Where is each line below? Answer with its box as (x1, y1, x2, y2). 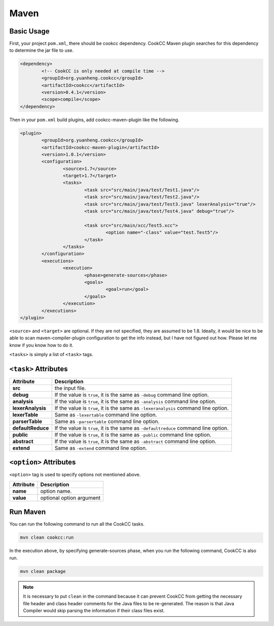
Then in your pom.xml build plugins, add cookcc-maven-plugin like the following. (9, 117, 180, 123)
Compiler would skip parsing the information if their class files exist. (23, 607, 165, 613)
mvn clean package (20, 568, 66, 574)
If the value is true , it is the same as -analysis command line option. (54, 398, 217, 405)
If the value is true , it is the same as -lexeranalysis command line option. (54, 404, 229, 411)
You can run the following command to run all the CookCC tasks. (9, 521, 145, 527)
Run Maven (9, 508, 46, 516)
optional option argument (40, 494, 101, 501)
